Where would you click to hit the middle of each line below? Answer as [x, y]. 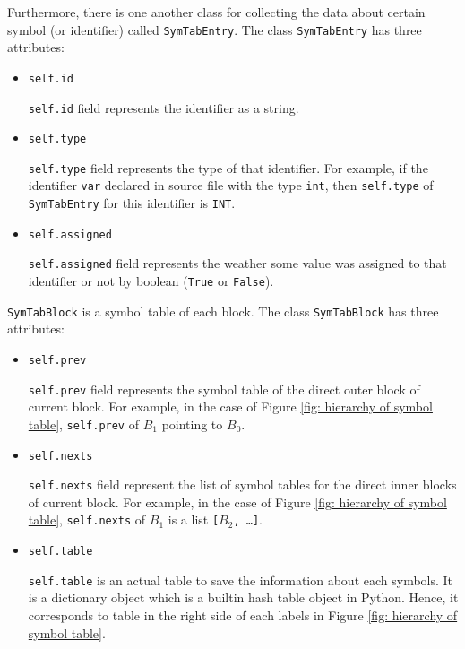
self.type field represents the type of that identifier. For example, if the [228, 167]
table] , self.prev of [83, 424]
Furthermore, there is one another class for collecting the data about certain [216, 12]
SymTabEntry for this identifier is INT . [132, 203]
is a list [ [194, 519]
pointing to [192, 424]
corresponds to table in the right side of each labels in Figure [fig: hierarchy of [243, 615]
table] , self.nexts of [87, 519]
